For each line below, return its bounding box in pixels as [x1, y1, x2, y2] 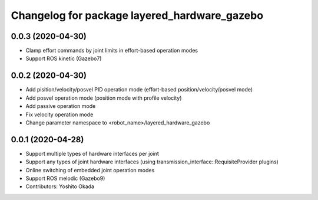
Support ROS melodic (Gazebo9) [25, 175, 105, 182]
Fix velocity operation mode [25, 111, 94, 118]
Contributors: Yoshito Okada [25, 183, 94, 190]
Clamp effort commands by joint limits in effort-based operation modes [25, 47, 198, 54]
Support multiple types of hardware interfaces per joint [25, 150, 159, 157]
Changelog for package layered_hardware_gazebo [11, 9, 264, 22]
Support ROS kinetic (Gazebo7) [25, 55, 102, 62]
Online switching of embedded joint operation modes [25, 166, 155, 173]
